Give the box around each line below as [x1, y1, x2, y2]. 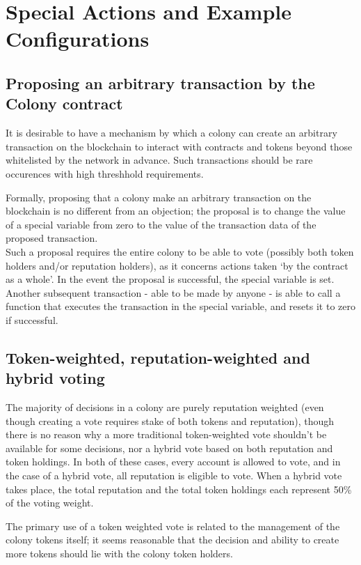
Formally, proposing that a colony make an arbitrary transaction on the [6, 189, 312, 204]
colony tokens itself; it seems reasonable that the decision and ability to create [6, 532, 339, 547]
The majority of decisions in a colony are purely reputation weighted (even [6, 400, 324, 415]
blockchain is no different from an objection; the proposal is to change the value [6, 203, 346, 218]
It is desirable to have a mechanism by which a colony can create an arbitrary [6, 125, 337, 140]
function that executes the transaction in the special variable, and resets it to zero [6, 299, 355, 314]
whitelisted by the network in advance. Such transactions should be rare [6, 153, 313, 167]
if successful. [6, 312, 58, 327]
